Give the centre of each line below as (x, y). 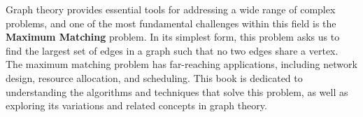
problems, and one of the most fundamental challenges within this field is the (171, 23)
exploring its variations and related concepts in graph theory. (136, 105)
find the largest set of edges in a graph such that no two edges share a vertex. (172, 50)
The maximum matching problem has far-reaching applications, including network (181, 64)
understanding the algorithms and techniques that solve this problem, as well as (177, 91)
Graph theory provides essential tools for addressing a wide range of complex (171, 9)
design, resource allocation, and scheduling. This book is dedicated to (154, 77)
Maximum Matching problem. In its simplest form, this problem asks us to (173, 37)
